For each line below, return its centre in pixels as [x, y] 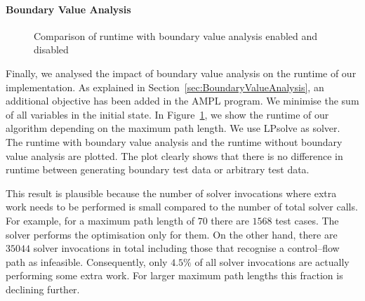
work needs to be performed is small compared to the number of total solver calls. [182, 207]
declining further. [43, 289]
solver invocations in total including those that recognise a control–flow [186, 248]
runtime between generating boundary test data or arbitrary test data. [158, 169]
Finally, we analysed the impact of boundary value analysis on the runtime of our [181, 73]
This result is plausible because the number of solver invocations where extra [171, 193]
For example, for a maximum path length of [100, 220]
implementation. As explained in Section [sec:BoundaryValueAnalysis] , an [165, 87]
